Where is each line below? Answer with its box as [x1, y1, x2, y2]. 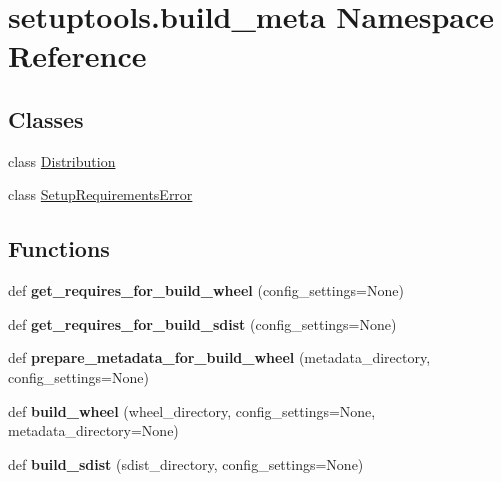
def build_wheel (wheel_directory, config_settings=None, [8, 400, 376, 421]
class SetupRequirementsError [8, 184, 193, 205]
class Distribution [8, 150, 116, 171]
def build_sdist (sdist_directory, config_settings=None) [8, 453, 364, 474]
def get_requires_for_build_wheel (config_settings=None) [8, 280, 404, 301]
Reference [8, 35, 147, 76]
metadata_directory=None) [8, 420, 179, 441]
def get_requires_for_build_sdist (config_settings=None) [8, 313, 397, 334]
